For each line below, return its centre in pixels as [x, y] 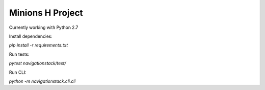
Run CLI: [18, 72]
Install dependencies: [31, 36]
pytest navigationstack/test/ [38, 63]
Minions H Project [46, 13]
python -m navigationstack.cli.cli [42, 81]
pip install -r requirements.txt [39, 45]
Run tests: [19, 54]
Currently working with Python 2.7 [44, 27]
